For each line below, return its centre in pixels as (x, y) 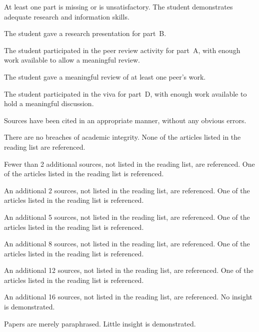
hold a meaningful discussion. (49, 103)
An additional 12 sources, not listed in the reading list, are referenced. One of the (129, 270)
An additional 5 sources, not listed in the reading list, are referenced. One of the (127, 217)
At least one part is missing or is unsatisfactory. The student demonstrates (118, 7)
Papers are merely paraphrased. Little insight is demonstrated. (100, 323)
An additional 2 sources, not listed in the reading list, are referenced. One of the (127, 190)
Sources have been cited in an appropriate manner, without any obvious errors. (125, 120)
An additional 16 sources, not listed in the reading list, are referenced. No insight (128, 297)
